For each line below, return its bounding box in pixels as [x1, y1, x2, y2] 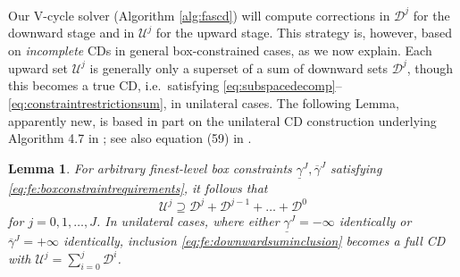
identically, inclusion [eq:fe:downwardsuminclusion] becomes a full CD [63, 231, 446, 250]
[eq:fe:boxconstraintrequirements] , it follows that [8, 178, 268, 197]
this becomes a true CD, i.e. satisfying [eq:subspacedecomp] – [8, 76, 342, 95]
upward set [8, 58, 69, 77]
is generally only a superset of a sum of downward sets [89, 58, 389, 77]
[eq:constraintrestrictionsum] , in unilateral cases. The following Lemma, [8, 93, 399, 112]
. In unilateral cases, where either [96, 212, 280, 231]
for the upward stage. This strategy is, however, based [155, 23, 452, 42]
